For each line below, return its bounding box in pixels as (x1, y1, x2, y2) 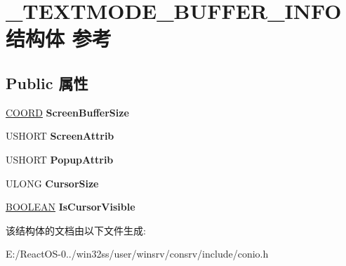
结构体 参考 (6, 24, 112, 53)
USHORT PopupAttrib (6, 152, 114, 166)
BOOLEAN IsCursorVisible (6, 199, 135, 214)
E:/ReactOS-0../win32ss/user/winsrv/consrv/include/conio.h (6, 246, 269, 261)
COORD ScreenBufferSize (6, 105, 129, 119)
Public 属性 (6, 72, 88, 93)
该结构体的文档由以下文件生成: (6, 222, 146, 237)
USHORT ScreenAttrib (6, 128, 114, 143)
